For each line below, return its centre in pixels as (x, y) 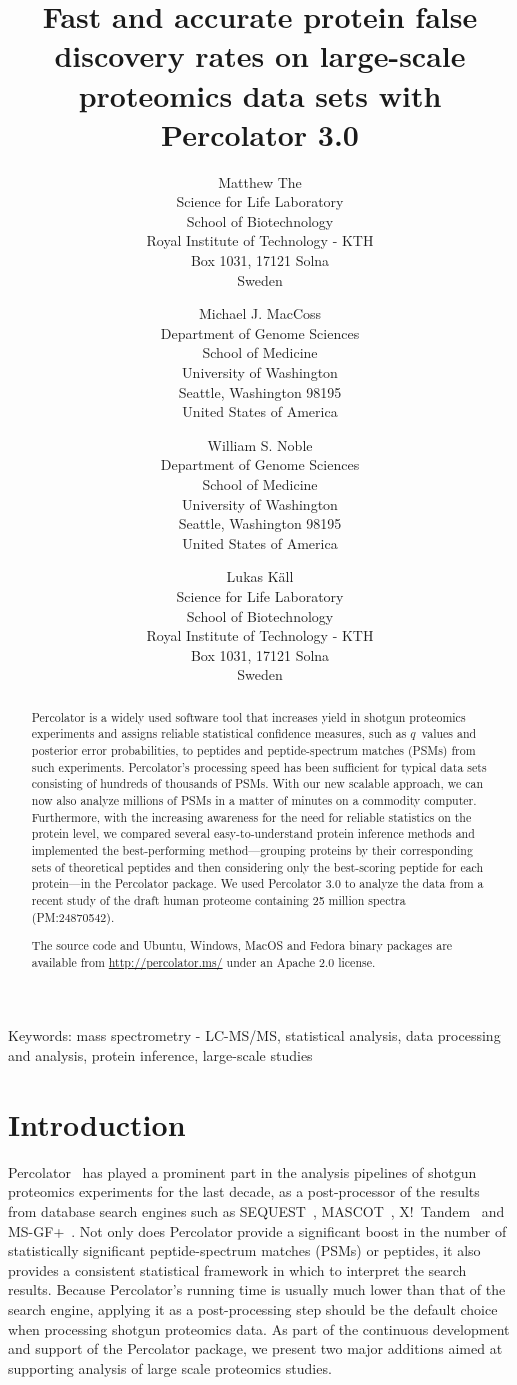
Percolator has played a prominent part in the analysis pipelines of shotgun (242, 1171)
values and (449, 733)
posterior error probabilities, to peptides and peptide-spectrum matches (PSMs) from (253, 750)
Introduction (97, 1123)
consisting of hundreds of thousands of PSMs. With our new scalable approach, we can (257, 783)
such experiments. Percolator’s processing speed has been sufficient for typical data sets (259, 766)
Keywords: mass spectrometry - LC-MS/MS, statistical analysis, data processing (254, 1035)
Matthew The (260, 181)
